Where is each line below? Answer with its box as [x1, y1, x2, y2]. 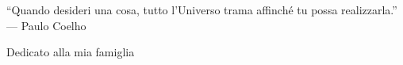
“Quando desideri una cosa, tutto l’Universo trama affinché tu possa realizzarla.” [6, 2, 397, 17]
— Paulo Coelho [6, 17, 86, 33]
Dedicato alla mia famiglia [6, 44, 135, 60]
